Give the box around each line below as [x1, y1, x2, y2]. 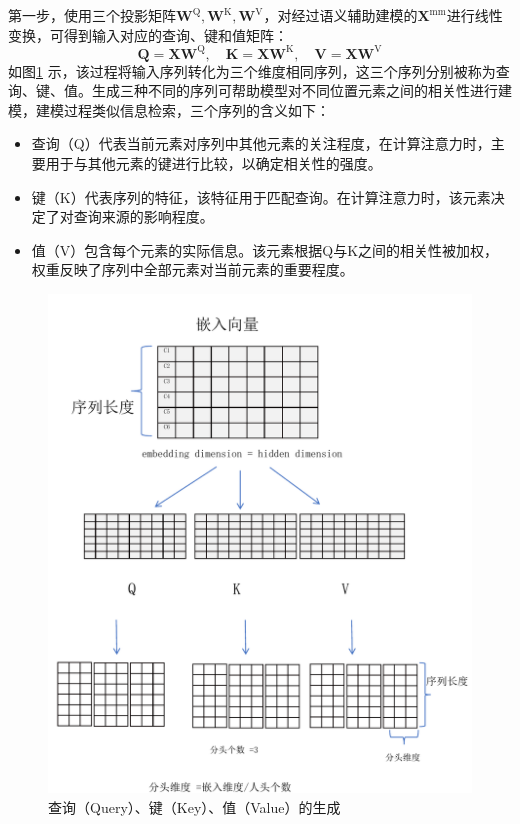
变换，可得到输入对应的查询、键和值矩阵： [8, 24, 288, 45]
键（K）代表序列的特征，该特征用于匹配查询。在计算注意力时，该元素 [31, 186, 491, 207]
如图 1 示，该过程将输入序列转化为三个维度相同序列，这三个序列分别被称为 [8, 60, 496, 81]
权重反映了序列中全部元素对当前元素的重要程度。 [31, 259, 354, 280]
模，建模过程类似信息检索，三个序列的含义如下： [8, 99, 330, 120]
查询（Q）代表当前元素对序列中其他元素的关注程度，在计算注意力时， [31, 133, 491, 154]
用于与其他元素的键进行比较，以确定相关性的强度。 [45, 153, 382, 174]
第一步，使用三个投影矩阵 [8, 5, 176, 25]
